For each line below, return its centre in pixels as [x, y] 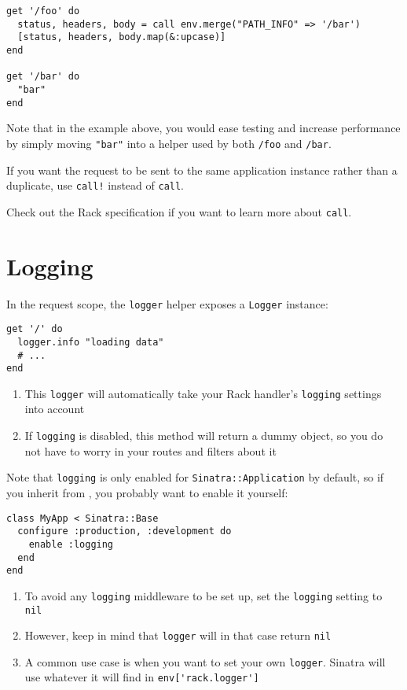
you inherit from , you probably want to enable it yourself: [147, 492]
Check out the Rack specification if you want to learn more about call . [179, 211]
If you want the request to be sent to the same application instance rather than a [202, 170]
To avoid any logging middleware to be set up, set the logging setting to [203, 595]
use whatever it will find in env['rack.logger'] [142, 677]
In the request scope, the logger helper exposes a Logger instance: [167, 303]
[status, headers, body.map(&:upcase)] [122, 37]
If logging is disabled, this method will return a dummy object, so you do [204, 435]
